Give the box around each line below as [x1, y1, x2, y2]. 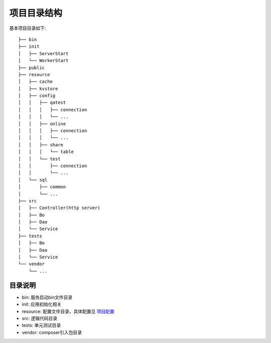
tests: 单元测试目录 [22, 322, 61, 328]
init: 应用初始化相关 [22, 301, 62, 307]
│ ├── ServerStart [18, 51, 69, 56]
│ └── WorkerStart [18, 58, 69, 64]
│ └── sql [18, 177, 48, 183]
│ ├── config [18, 93, 56, 99]
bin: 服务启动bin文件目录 [22, 294, 73, 300]
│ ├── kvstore [18, 86, 58, 91]
